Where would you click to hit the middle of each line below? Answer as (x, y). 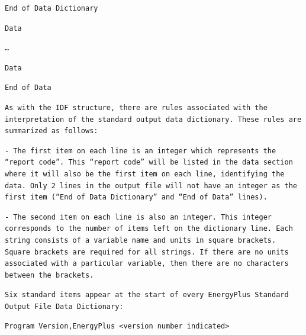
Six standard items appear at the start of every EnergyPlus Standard (147, 295)
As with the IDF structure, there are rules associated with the (136, 107)
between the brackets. (49, 275)
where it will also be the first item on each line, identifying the (145, 174)
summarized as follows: (51, 131)
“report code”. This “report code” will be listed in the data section (149, 162)
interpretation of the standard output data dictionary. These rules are (153, 119)
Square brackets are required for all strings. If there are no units (147, 252)
